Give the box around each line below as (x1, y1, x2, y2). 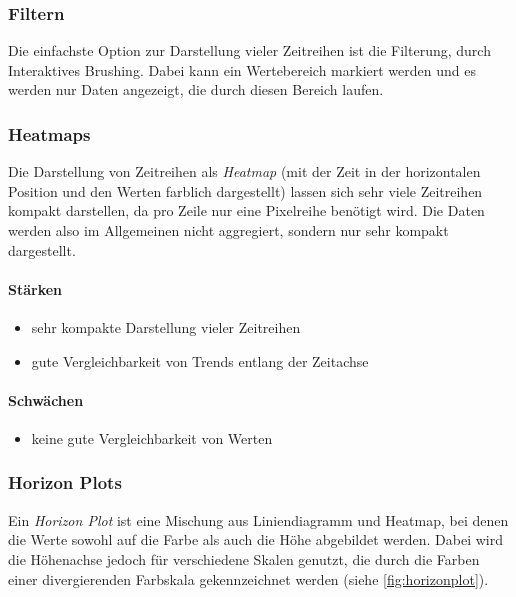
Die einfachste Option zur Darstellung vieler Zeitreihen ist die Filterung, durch (8, 40, 491, 61)
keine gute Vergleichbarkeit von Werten (31, 427, 273, 448)
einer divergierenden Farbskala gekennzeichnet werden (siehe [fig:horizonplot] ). (8, 568, 489, 589)
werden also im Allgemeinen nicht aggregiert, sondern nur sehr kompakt (8, 220, 449, 240)
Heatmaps (8, 121, 91, 146)
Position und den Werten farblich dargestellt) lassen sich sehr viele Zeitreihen (8, 180, 483, 201)
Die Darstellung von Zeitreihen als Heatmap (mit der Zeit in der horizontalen (8, 161, 481, 182)
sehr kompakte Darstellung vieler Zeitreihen (31, 316, 301, 337)
